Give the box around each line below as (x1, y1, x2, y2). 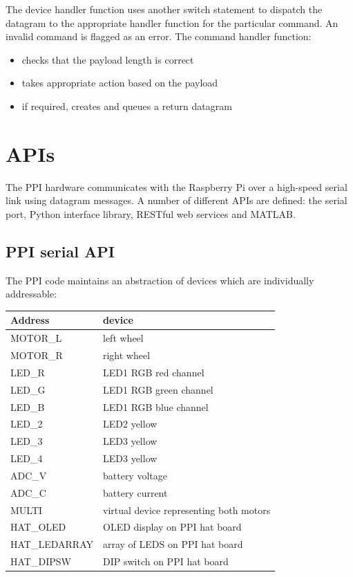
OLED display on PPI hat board (102, 520, 242, 534)
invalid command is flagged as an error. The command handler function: (6, 29, 312, 44)
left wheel (102, 331, 144, 345)
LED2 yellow (102, 416, 158, 431)
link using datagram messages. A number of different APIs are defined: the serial (6, 193, 347, 208)
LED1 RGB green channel (102, 382, 213, 396)
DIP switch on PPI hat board (102, 554, 229, 569)
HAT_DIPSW (10, 554, 71, 569)
